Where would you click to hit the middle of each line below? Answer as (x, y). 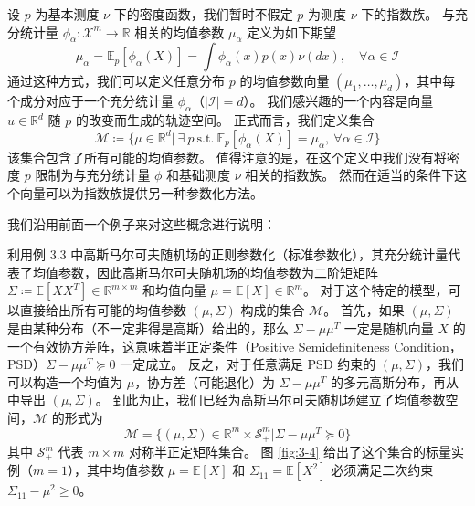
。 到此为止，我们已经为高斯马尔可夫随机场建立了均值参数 (270, 400)
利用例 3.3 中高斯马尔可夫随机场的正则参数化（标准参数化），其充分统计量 (228, 254)
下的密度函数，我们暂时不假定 (203, 14)
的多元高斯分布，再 (388, 381)
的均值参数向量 (285, 81)
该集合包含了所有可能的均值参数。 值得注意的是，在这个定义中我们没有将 (227, 157)
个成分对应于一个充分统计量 (90, 101)
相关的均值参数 (179, 32)
